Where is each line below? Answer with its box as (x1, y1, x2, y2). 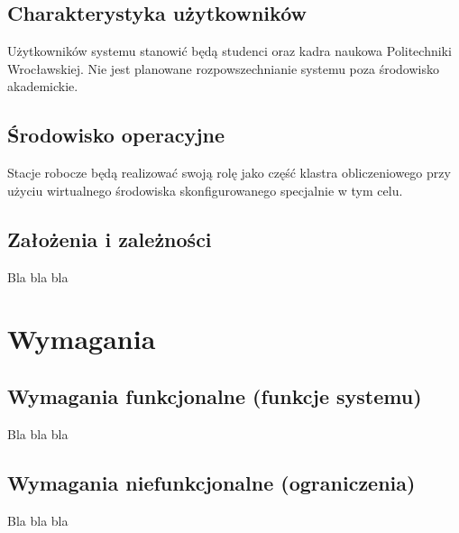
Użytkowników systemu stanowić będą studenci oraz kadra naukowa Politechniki (7, 41, 452, 60)
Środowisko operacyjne (7, 121, 225, 149)
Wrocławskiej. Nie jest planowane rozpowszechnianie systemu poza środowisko (7, 59, 439, 78)
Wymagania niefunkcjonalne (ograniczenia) (7, 468, 416, 496)
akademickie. (7, 77, 78, 96)
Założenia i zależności (7, 225, 212, 253)
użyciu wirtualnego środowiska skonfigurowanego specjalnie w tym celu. (7, 180, 403, 199)
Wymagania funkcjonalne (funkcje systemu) (7, 381, 422, 409)
